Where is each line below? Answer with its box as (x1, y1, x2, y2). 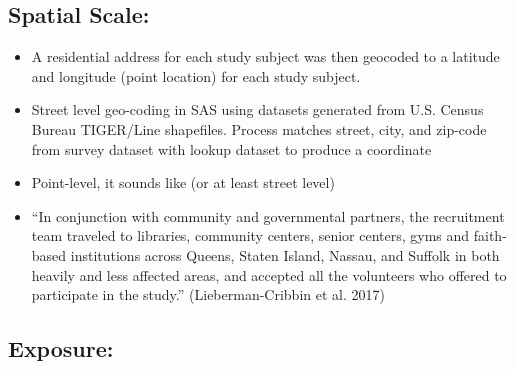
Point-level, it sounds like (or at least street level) (31, 172, 335, 193)
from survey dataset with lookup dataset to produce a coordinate (31, 138, 432, 159)
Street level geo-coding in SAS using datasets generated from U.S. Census (31, 99, 484, 120)
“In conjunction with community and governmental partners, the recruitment (31, 205, 505, 226)
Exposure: (8, 333, 114, 364)
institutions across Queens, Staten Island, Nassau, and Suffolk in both (70, 244, 500, 265)
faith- (473, 225, 507, 246)
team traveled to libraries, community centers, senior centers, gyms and (31, 225, 470, 246)
